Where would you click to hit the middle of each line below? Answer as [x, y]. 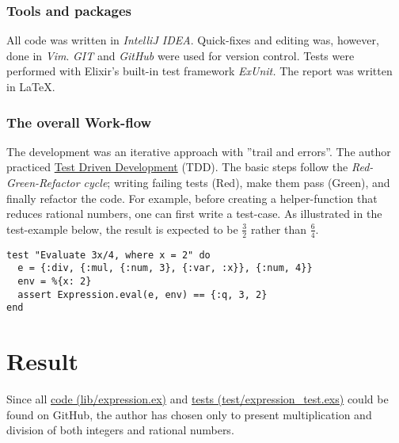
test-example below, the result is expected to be [122, 229]
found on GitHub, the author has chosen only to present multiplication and [189, 414]
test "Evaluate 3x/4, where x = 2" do [108, 255]
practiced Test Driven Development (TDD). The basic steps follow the [177, 167]
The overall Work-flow [79, 122]
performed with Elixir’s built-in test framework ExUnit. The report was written [199, 71]
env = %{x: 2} [55, 281]
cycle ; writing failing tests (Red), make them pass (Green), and [237, 182]
